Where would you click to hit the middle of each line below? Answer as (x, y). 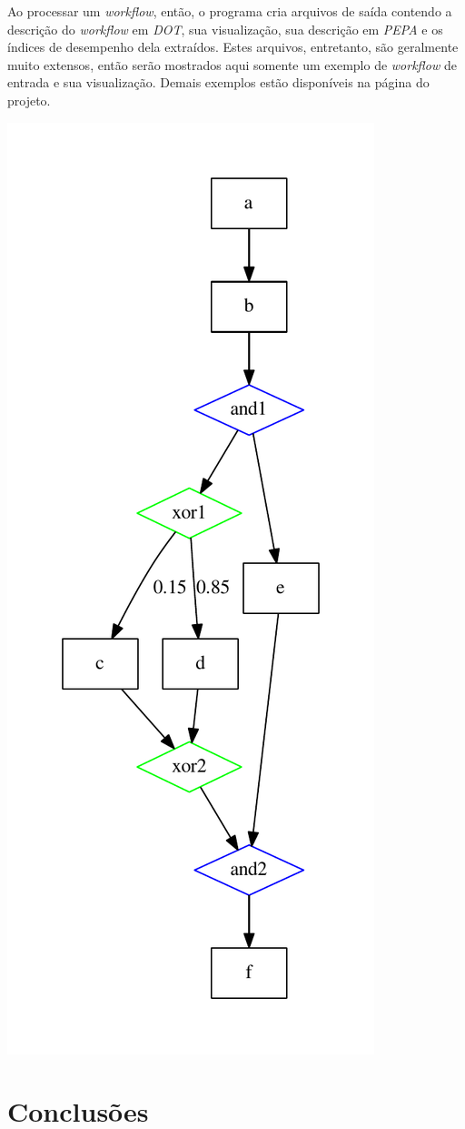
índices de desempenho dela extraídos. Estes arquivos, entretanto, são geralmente (233, 47)
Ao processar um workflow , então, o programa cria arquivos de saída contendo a (230, 11)
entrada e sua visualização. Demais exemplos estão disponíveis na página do (218, 82)
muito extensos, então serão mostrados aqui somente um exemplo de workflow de (232, 64)
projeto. (29, 100)
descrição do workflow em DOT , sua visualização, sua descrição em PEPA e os (225, 29)
